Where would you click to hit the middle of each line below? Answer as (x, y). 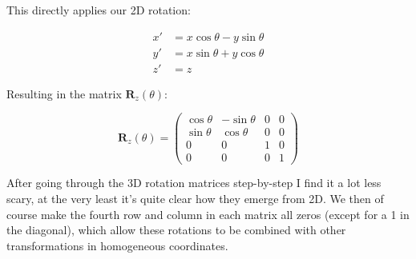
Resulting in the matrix (64, 93)
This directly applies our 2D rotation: (99, 10)
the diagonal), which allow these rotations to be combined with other (176, 230)
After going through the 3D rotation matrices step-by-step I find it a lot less (194, 183)
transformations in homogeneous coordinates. (117, 245)
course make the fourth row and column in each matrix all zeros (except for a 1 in (208, 214)
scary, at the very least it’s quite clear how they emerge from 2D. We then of (195, 199)
